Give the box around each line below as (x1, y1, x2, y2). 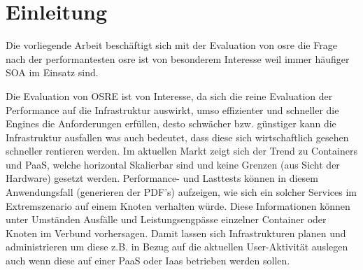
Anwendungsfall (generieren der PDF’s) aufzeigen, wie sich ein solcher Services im (6, 185, 357, 199)
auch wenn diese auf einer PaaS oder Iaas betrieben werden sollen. (6, 253, 290, 268)
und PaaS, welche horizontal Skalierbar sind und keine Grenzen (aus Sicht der (6, 157, 340, 171)
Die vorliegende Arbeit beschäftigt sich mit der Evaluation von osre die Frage (6, 38, 337, 52)
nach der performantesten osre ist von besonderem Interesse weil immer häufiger (6, 51, 350, 66)
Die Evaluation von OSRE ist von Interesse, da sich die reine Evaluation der (6, 88, 333, 103)
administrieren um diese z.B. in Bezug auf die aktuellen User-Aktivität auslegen (6, 239, 348, 254)
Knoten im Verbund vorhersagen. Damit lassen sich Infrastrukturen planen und (6, 225, 346, 240)
